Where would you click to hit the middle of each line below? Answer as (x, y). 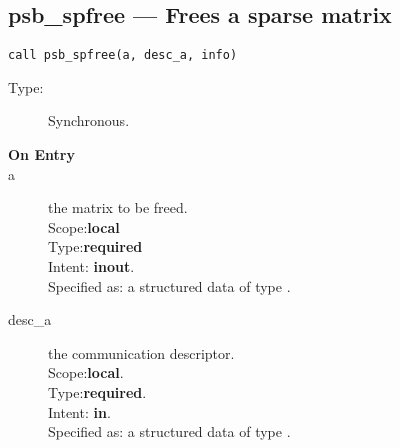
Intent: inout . (91, 266)
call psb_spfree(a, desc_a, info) (123, 55)
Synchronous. (89, 120)
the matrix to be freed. (118, 207)
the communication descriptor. (141, 352)
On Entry (41, 154)
